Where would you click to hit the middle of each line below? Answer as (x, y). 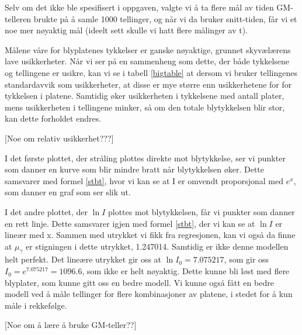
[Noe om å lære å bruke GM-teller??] (71, 325)
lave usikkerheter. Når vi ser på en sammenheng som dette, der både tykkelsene (147, 61)
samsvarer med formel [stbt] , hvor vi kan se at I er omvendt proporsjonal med (144, 180)
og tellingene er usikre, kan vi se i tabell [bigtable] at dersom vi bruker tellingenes (151, 72)
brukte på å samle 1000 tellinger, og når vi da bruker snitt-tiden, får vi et (165, 18)
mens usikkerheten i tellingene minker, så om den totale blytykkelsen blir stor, (145, 107)
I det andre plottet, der (46, 211)
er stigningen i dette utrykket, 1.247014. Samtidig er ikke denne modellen (157, 246)
